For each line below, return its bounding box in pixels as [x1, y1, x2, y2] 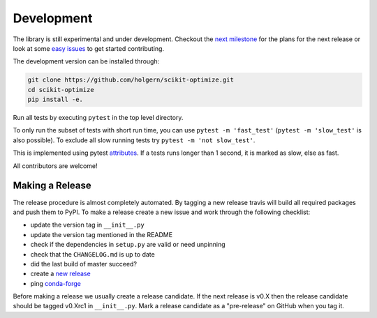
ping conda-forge [30, 279, 82, 287]
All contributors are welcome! [13, 161, 98, 170]
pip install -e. [27, 96, 84, 104]
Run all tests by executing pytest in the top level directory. [13, 114, 184, 122]
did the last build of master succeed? [30, 259, 138, 268]
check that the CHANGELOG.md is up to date [30, 250, 155, 258]
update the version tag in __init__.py [30, 220, 145, 229]
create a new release [30, 269, 91, 278]
